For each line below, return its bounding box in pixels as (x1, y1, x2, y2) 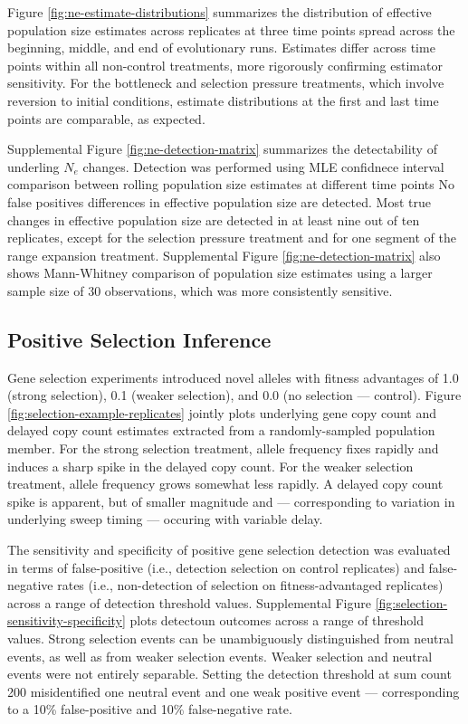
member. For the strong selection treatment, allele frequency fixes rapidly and (7, 439, 439, 458)
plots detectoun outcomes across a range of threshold (129, 611, 424, 630)
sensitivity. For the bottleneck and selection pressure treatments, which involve (7, 73, 444, 92)
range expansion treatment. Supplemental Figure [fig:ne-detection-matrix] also (7, 245, 441, 264)
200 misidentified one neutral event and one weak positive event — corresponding (7, 681, 460, 700)
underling (7, 157, 60, 176)
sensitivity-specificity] (7, 611, 126, 630)
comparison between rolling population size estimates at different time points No (7, 175, 454, 194)
